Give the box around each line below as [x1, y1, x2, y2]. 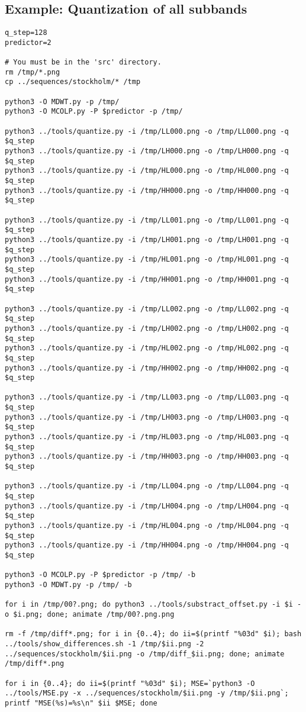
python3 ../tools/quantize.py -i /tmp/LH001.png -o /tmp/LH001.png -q [5, 235, 289, 244]
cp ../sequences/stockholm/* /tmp [5, 78, 141, 86]
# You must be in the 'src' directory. [5, 58, 162, 67]
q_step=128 [5, 28, 47, 37]
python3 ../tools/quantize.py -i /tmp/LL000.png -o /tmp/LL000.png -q [5, 127, 289, 136]
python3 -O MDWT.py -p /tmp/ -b [5, 580, 132, 589]
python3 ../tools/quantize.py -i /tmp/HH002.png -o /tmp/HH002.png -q [5, 363, 289, 372]
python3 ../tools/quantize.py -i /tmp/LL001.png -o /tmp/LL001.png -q [5, 215, 289, 224]
